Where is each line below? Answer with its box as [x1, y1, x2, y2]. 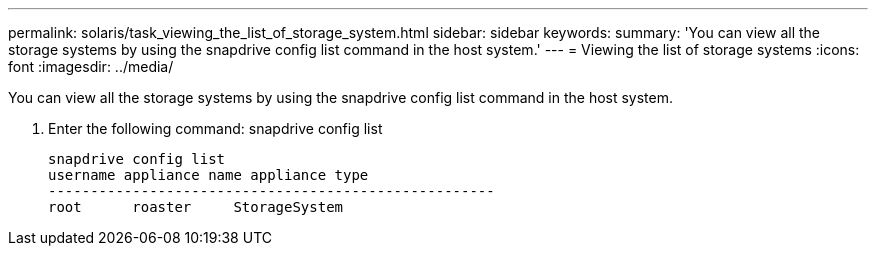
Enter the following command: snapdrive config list [48, 120, 383, 137]
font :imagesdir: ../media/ [8, 58, 174, 75]
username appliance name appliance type [48, 167, 369, 183]
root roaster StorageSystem [48, 199, 344, 215]
